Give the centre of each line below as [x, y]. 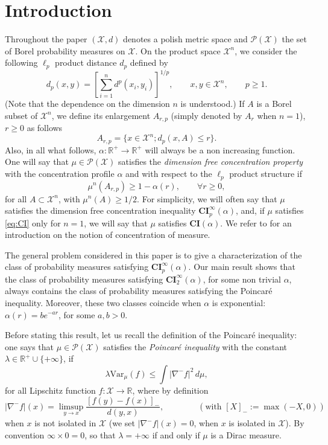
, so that [100, 434]
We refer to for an [258, 222]
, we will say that [116, 222]
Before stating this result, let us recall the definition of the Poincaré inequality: [151, 335]
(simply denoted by [207, 115]
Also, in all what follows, [51, 149]
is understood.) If [213, 104]
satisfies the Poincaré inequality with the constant [195, 346]
